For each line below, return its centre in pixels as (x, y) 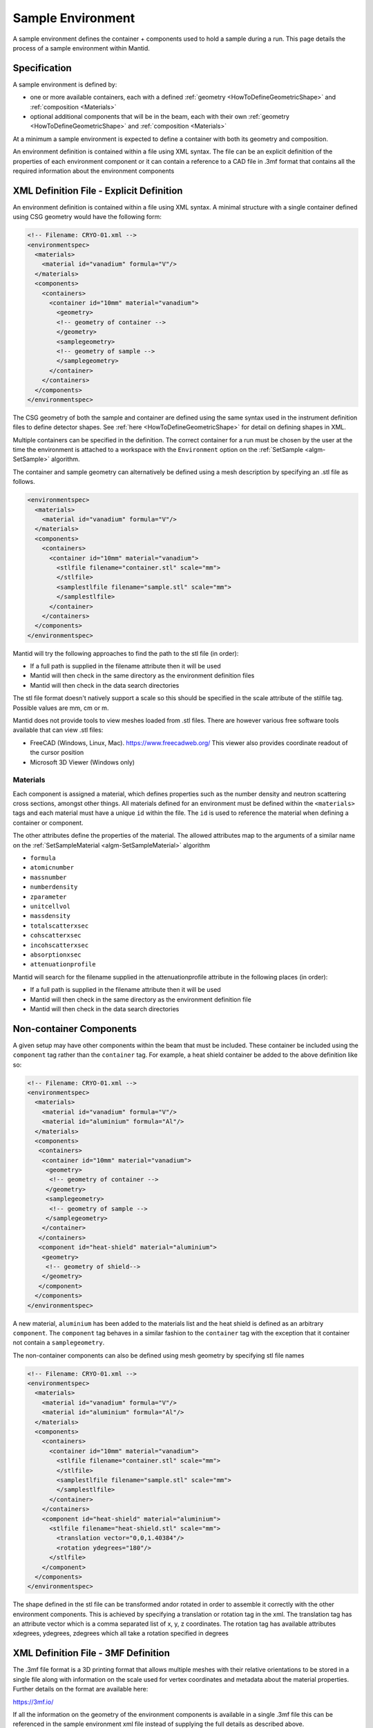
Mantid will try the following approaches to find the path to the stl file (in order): (126, 653)
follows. (24, 482)
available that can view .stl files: (58, 730)
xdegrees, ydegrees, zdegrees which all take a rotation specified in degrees (121, 1633)
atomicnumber (52, 868)
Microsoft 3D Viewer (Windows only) (82, 762)
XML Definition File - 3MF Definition (92, 1653)
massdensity (50, 916)
